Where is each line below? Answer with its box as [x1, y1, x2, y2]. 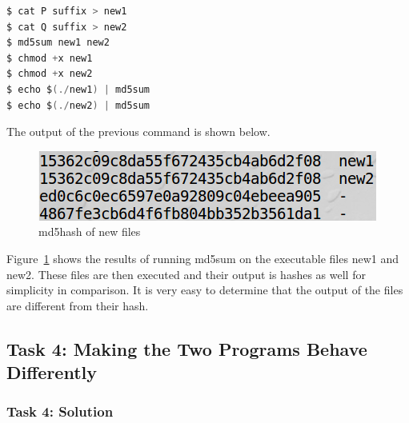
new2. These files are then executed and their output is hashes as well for [6, 265, 366, 282]
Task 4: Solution [6, 401, 114, 421]
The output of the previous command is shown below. [6, 123, 271, 140]
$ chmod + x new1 [6, 52, 93, 64]
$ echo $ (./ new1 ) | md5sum [6, 83, 150, 95]
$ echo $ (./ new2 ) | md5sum [6, 99, 150, 111]
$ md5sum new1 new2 [6, 37, 110, 49]
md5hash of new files [38, 223, 141, 240]
